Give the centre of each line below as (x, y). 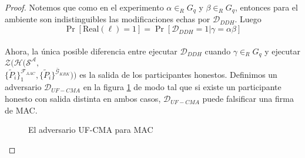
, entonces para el (266, 7)
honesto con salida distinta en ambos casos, (83, 99)
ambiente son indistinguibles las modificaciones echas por (108, 19)
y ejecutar (282, 51)
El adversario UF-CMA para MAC (91, 130)
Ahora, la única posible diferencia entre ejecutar (91, 51)
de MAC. (21, 110)
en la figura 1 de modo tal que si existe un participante (182, 87)
